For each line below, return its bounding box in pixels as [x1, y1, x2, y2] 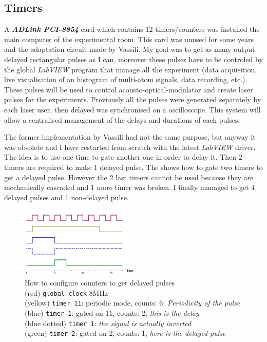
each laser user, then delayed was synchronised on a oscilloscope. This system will [4, 104, 261, 115]
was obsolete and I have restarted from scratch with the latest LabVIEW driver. [4, 141, 256, 152]
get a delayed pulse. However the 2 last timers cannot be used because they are [4, 172, 254, 182]
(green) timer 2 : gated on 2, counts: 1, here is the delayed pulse [25, 328, 226, 338]
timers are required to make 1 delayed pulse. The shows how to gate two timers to [4, 161, 263, 172]
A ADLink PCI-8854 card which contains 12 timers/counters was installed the [4, 24, 260, 34]
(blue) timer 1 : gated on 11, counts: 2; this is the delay [25, 307, 199, 318]
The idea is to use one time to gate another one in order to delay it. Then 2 [4, 151, 242, 162]
